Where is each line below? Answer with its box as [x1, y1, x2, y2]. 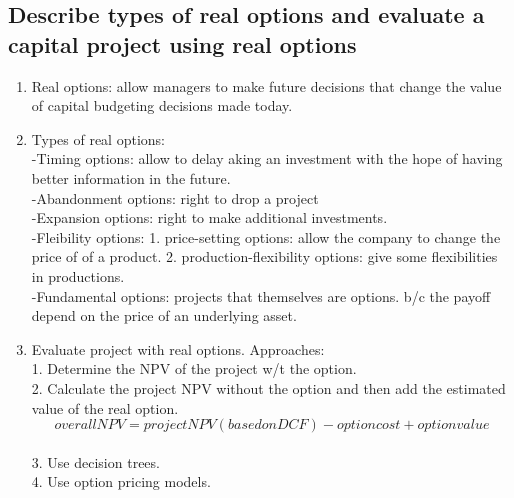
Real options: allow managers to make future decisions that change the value [31, 75, 502, 96]
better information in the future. [31, 167, 231, 188]
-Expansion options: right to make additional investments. [31, 207, 388, 228]
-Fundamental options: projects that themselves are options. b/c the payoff [31, 285, 491, 306]
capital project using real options [8, 28, 357, 59]
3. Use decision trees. [31, 451, 160, 472]
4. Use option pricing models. [31, 471, 211, 492]
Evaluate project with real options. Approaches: [31, 338, 325, 359]
